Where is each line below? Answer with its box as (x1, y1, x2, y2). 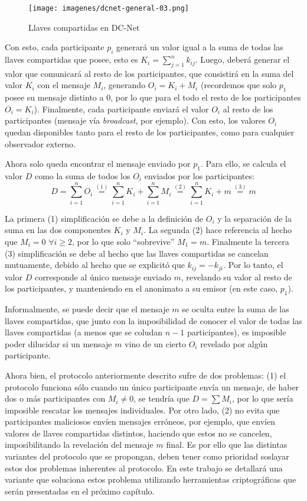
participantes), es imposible (187, 326, 286, 338)
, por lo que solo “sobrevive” (71, 235, 175, 247)
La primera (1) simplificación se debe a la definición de (5, 212, 204, 224)
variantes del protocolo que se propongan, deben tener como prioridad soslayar (5, 450, 289, 463)
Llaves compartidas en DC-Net (28, 21, 140, 33)
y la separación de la (217, 212, 292, 224)
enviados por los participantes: (144, 170, 254, 182)
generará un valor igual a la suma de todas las (116, 41, 283, 53)
